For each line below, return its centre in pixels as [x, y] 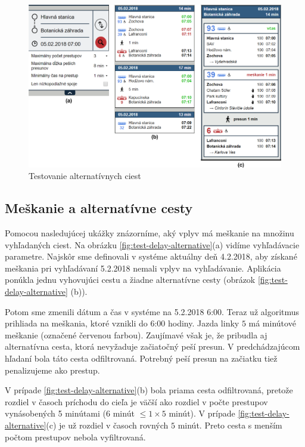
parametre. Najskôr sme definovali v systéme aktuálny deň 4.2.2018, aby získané [151, 256]
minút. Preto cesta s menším [230, 425]
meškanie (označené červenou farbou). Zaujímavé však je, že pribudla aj [136, 335]
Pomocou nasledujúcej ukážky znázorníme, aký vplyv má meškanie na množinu [150, 233]
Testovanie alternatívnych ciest [85, 176]
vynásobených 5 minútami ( [56, 413]
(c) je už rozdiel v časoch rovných [107, 425]
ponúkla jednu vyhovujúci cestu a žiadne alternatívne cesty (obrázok [130, 280]
